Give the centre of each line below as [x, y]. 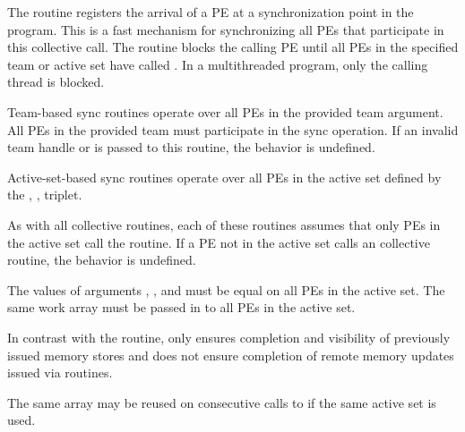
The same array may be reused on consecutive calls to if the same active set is [222, 402]
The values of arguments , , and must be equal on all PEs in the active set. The [226, 289]
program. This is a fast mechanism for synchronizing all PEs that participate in [226, 29]
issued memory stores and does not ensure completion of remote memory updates [231, 355]
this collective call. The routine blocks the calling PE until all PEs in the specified [233, 47]
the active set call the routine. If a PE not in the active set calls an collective [219, 242]
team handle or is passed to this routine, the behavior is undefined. [191, 147]
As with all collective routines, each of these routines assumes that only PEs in [224, 224]
